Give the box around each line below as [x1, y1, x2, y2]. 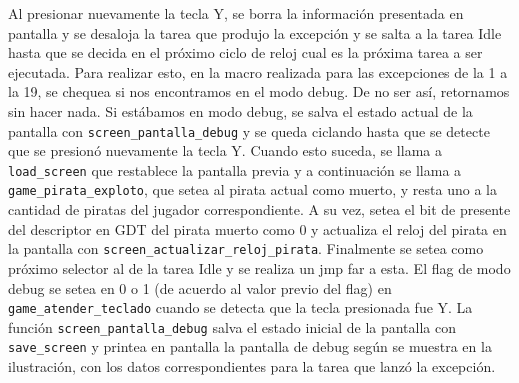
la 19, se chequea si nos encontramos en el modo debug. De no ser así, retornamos [8, 81, 510, 102]
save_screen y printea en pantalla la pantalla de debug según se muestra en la [8, 336, 492, 357]
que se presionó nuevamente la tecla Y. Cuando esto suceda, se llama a [8, 140, 442, 161]
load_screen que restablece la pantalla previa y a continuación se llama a [8, 159, 462, 180]
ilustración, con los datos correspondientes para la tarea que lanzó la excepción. [8, 356, 496, 377]
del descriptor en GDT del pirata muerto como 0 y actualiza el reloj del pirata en [8, 218, 507, 239]
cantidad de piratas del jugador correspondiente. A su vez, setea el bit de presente [8, 199, 511, 220]
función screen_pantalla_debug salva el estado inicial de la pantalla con [8, 316, 456, 337]
